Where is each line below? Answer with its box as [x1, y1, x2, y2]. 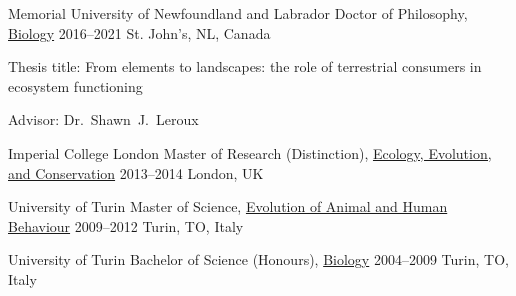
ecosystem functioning [8, 75, 143, 96]
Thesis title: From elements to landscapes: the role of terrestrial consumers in [8, 56, 482, 77]
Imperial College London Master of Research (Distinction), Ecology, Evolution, [8, 142, 492, 163]
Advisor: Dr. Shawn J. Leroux [8, 109, 199, 130]
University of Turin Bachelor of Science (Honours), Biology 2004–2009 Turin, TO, [8, 249, 509, 270]
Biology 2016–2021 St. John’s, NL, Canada [8, 22, 271, 43]
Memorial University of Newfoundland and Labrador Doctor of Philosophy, [8, 3, 468, 23]
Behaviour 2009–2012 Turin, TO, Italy [8, 215, 244, 236]
